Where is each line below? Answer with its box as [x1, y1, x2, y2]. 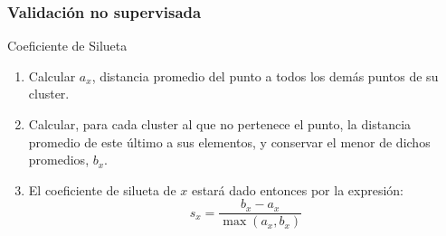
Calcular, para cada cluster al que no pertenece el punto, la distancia [28, 115, 412, 133]
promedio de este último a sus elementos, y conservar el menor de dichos [28, 132, 431, 151]
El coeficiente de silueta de [28, 180, 176, 199]
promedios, [28, 150, 90, 169]
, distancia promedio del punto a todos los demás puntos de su [91, 66, 439, 85]
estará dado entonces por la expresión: [191, 180, 404, 199]
